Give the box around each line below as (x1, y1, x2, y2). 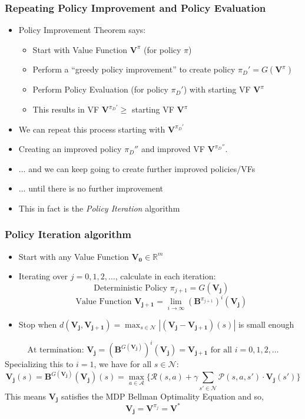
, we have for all (94, 358, 152, 370)
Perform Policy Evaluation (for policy (32, 83, 168, 95)
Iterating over (18, 270, 68, 282)
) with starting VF (183, 83, 251, 95)
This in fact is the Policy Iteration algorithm (18, 202, 180, 214)
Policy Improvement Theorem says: (18, 24, 146, 36)
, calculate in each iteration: (115, 270, 216, 282)
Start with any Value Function (18, 250, 129, 262)
